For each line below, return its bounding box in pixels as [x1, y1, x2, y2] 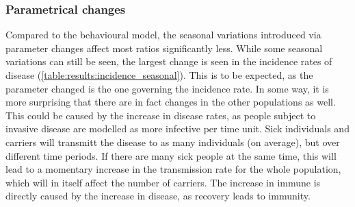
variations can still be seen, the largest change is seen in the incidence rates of [5, 54, 332, 69]
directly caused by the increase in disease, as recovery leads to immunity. [5, 188, 311, 203]
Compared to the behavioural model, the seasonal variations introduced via [5, 27, 321, 42]
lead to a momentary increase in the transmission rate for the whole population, [5, 162, 341, 176]
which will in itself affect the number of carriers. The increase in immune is [5, 175, 321, 189]
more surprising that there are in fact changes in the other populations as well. [5, 95, 336, 109]
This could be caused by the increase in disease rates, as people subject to [5, 108, 316, 122]
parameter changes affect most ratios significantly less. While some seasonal [5, 40, 323, 55]
